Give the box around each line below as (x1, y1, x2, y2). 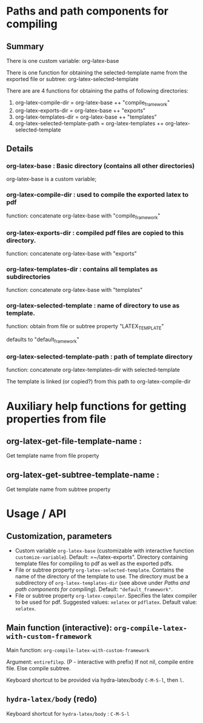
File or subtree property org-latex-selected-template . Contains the (15, 566, 184, 573)
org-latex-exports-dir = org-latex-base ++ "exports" (15, 107, 146, 114)
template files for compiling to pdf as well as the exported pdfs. (15, 560, 174, 567)
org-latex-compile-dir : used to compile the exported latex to (6, 191, 189, 199)
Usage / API (6, 507, 67, 521)
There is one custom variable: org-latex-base (6, 58, 119, 64)
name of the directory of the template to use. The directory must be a (15, 573, 189, 580)
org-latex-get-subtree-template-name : (6, 469, 159, 480)
